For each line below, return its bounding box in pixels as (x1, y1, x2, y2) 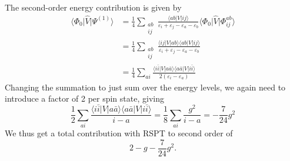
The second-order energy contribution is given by (5, 1, 182, 13)
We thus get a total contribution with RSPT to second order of (5, 126, 233, 139)
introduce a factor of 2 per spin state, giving (5, 92, 164, 105)
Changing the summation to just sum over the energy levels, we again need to (5, 80, 286, 93)
